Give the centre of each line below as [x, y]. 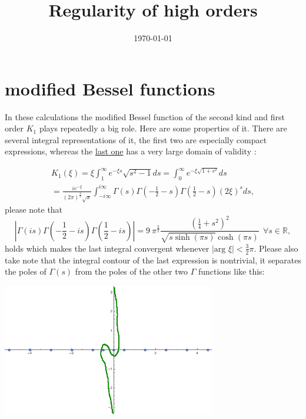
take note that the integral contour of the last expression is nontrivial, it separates [153, 260]
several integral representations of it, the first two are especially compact [136, 139]
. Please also [276, 248]
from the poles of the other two [131, 271]
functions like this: [231, 271]
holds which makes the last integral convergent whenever [107, 248]
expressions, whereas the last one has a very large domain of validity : [131, 151]
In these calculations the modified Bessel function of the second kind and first [145, 116]
